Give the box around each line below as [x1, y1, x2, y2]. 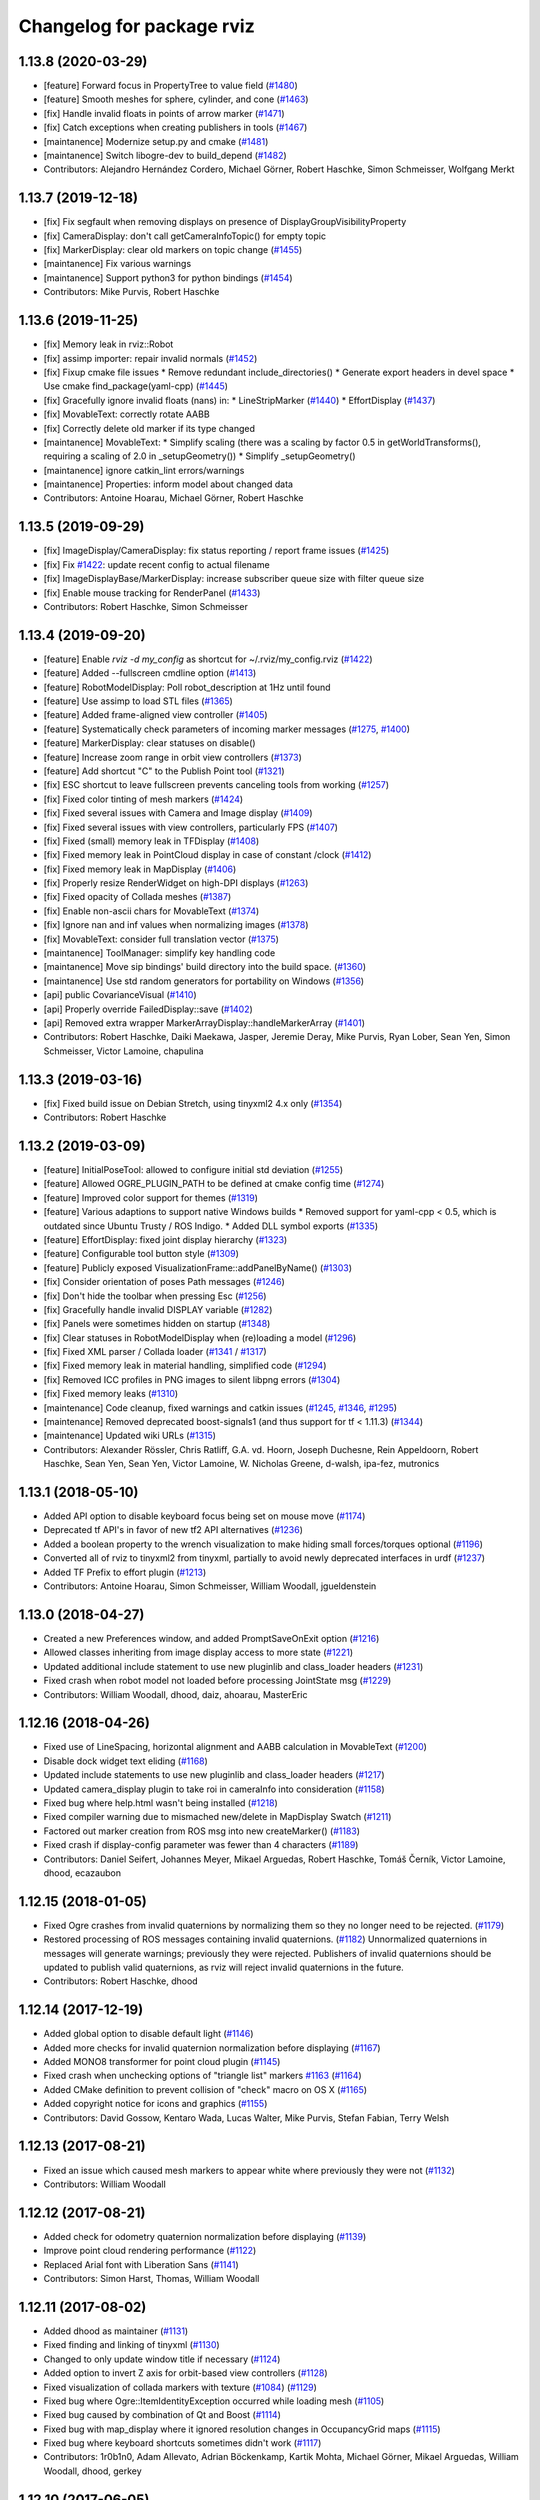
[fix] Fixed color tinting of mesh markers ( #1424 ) [43, 793, 244, 805]
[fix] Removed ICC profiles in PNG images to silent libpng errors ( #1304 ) [43, 1373, 341, 1385]
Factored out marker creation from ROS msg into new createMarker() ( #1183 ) [43, 1825, 360, 1837]
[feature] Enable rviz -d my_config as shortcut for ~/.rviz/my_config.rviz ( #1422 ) [43, 653, 374, 665]
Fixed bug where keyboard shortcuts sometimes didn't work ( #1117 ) [43, 2437, 322, 2449]
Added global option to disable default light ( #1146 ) [43, 2028, 254, 2040]
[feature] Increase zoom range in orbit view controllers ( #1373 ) [43, 751, 302, 763]
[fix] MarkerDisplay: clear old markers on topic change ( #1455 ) [43, 244, 303, 256]
